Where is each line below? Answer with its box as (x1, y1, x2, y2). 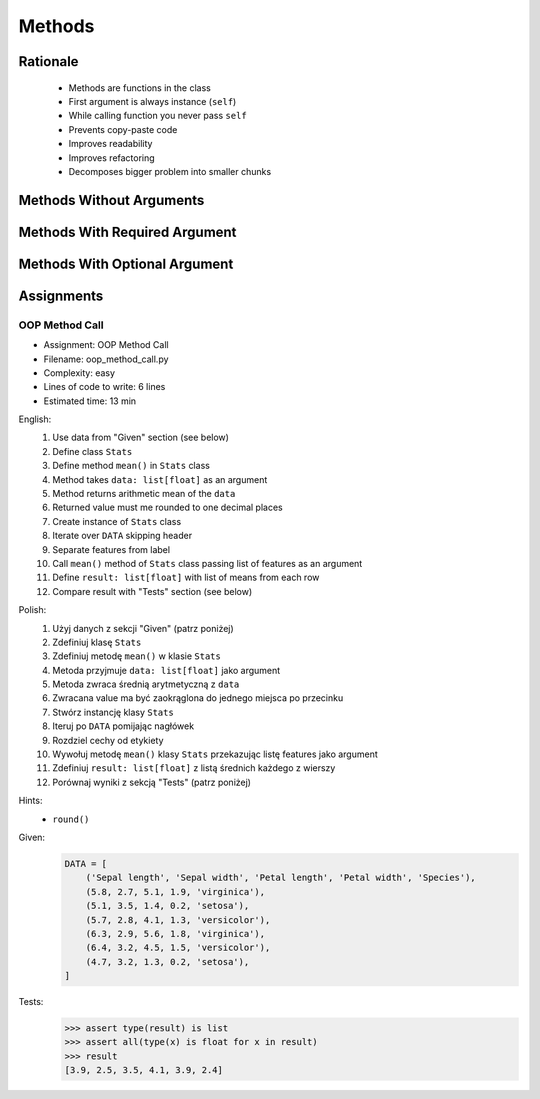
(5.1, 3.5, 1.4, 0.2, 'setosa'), (85, 900, 250, 912)
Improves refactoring (68, 151, 155, 164)
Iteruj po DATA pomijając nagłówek (52, 720, 195, 732)
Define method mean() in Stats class (52, 460, 210, 472)
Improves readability (68, 138, 153, 150)
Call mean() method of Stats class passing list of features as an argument (52, 557, 363, 569)
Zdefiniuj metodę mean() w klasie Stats (52, 650, 222, 662)
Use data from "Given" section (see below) (52, 431, 230, 444)
